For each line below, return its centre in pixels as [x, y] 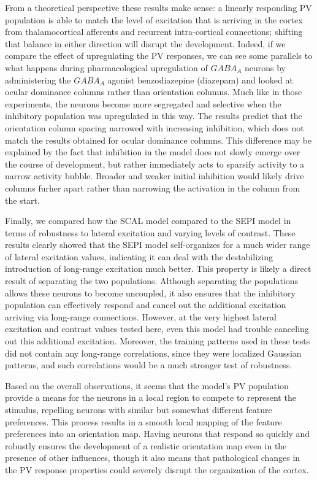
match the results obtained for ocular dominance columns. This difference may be [158, 140]
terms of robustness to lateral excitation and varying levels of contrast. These [150, 232]
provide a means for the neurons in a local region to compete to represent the [151, 397]
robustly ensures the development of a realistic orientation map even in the [146, 445]
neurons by [265, 67]
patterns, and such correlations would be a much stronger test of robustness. [149, 365]
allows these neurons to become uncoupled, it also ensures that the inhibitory [150, 292]
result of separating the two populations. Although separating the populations [152, 281]
